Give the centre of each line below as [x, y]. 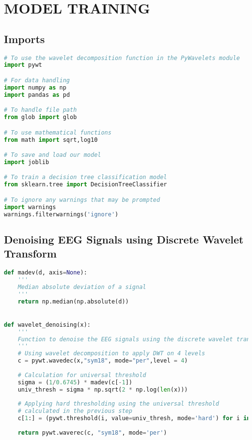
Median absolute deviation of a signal [82, 287]
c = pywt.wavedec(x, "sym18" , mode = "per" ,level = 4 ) [103, 361]
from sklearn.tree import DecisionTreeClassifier [86, 185]
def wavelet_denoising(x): [47, 325]
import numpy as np [35, 87]
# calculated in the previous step [75, 411]
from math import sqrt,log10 [51, 140]
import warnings [30, 207]
